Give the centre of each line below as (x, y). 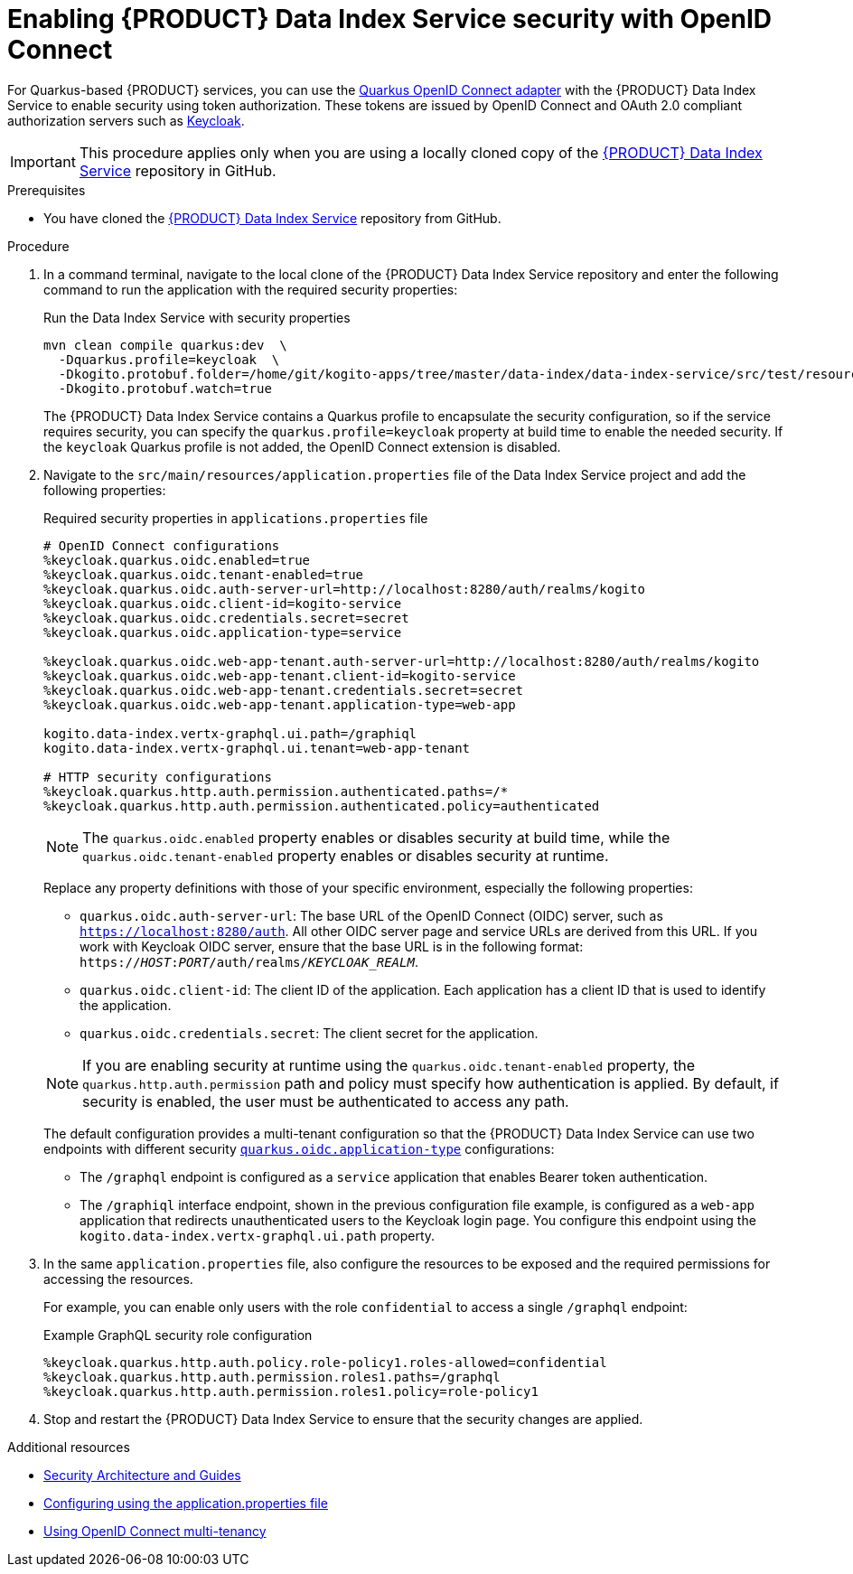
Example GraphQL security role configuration (178, 1335)
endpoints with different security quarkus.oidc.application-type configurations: (299, 1148)
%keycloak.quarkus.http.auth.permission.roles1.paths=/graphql (272, 1377)
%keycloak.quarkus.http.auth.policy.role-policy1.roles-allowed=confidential (325, 1362)
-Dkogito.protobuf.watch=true (165, 388)
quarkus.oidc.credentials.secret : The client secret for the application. (309, 1033)
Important (43, 161)
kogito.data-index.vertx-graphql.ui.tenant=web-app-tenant (257, 748)
